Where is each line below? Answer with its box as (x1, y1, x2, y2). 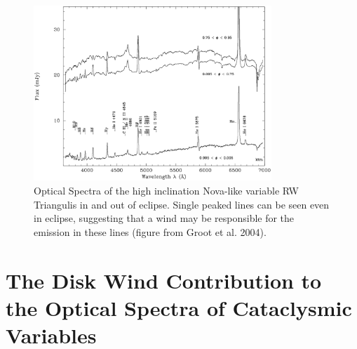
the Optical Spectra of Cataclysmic (6, 293, 352, 322)
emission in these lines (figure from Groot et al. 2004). (34, 224, 267, 239)
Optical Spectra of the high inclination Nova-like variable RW (34, 183, 299, 198)
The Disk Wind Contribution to (6, 265, 322, 294)
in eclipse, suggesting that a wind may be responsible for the (34, 211, 295, 225)
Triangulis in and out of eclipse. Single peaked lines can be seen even (34, 197, 330, 211)
